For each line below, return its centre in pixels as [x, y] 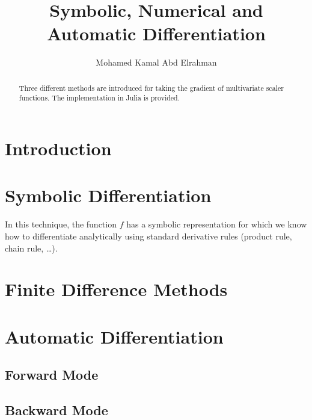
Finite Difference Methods [116, 289]
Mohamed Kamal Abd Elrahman [156, 62]
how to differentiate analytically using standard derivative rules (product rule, [148, 236]
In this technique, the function [61, 224]
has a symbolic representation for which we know [217, 224]
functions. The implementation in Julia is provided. [99, 98]
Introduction [58, 148]
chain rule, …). [31, 248]
